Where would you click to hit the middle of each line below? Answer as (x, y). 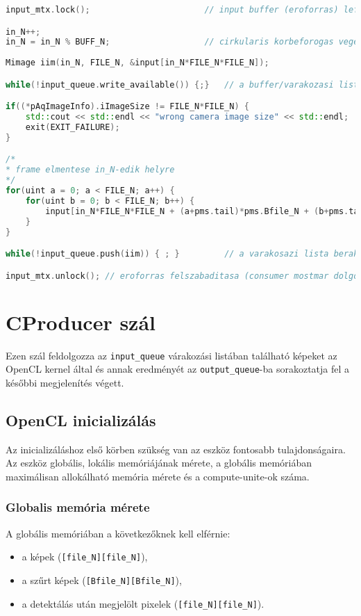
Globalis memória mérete (78, 507)
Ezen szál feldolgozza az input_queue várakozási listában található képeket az (171, 355)
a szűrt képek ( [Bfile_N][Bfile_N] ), (102, 579)
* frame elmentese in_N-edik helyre (90, 170)
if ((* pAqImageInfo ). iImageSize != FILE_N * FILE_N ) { (127, 107)
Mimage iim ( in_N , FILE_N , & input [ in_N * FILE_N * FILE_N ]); (137, 63)
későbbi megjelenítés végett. (65, 382)
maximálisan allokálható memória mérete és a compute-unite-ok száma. (158, 476)
